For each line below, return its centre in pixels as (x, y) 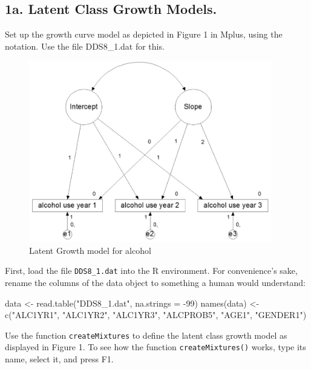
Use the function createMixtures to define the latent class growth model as (146, 335)
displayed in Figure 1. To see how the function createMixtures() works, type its (155, 347)
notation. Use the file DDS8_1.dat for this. (85, 46)
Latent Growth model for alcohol (90, 250)
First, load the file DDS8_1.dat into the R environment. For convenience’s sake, (151, 271)
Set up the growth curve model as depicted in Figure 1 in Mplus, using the (144, 34)
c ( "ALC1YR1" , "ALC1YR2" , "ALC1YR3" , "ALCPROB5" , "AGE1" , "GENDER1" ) (156, 315)
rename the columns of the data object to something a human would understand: (155, 283)
